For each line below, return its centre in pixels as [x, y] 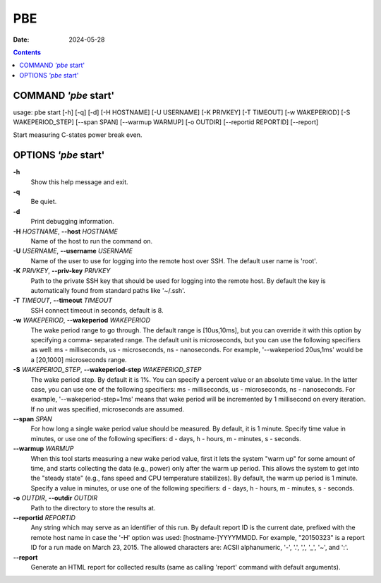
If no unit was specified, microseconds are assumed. [108, 409]
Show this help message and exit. [79, 182]
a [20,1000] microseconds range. [79, 359]
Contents [27, 52]
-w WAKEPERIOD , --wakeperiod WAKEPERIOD [82, 320]
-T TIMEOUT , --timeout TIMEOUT [63, 301]
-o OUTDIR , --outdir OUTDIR [55, 498]
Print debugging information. [72, 222]
